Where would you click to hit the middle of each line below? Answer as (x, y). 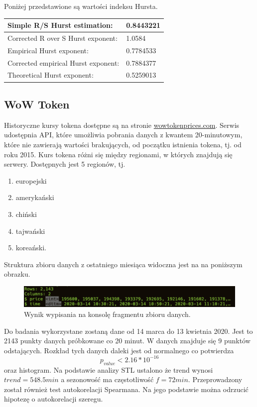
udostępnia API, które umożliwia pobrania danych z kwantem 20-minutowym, (123, 135)
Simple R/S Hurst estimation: (60, 25)
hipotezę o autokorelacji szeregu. (54, 399)
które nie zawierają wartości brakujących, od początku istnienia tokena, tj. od (123, 144)
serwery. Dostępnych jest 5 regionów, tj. (65, 164)
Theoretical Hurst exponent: (51, 75)
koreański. (31, 248)
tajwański (30, 231)
